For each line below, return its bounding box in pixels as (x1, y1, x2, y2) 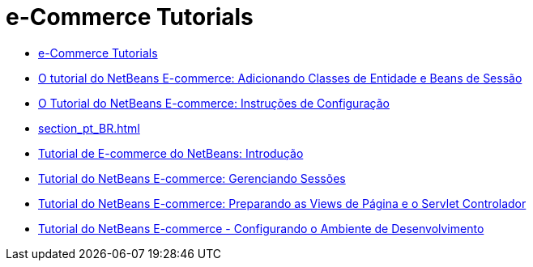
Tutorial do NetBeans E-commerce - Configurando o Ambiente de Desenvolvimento (38, 221, 484, 235)
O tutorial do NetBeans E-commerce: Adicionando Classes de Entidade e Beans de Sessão (38, 70, 522, 85)
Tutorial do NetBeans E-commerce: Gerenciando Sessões (38, 171, 346, 185)
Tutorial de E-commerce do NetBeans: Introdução (38, 146, 304, 160)
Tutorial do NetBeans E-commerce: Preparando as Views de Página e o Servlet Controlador (38, 196, 527, 210)
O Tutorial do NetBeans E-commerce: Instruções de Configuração (38, 95, 390, 110)
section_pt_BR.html (38, 121, 140, 135)
